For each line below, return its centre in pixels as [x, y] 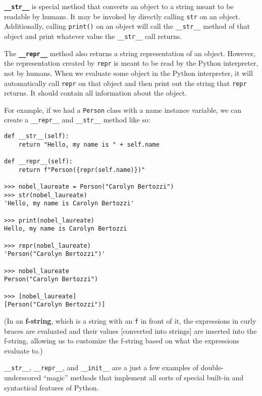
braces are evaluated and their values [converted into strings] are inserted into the [130, 331]
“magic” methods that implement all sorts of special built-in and [143, 377]
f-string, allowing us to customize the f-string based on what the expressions [122, 341]
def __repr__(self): [39, 162]
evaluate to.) [23, 350]
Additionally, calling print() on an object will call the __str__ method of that [127, 26]
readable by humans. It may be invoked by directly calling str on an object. [122, 16]
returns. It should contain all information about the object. [95, 93]
